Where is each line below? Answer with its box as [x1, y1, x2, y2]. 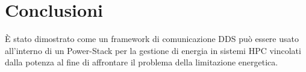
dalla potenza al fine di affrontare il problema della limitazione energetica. [5, 56, 278, 68]
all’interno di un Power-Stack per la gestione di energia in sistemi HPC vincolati [5, 44, 301, 56]
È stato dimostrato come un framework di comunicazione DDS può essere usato [5, 32, 299, 45]
